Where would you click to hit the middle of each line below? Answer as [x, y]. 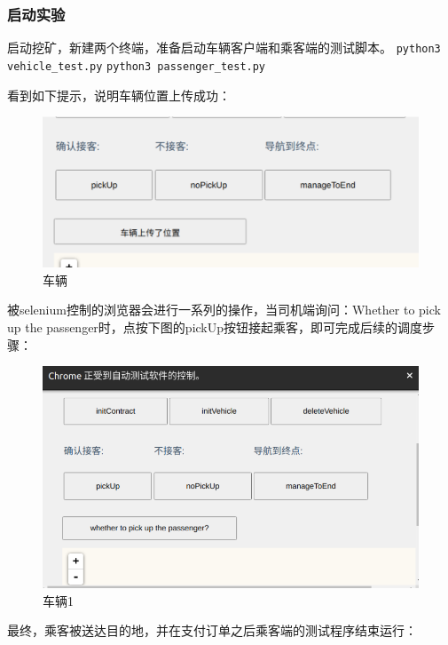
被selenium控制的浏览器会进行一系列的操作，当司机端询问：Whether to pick [224, 310]
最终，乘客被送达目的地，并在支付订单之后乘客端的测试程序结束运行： [212, 630]
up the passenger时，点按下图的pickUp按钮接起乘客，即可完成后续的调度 [215, 327]
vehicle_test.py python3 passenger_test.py [137, 66]
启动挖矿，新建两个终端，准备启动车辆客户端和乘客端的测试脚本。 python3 [224, 48]
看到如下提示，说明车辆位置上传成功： [119, 95]
